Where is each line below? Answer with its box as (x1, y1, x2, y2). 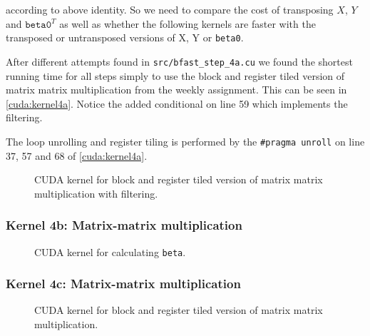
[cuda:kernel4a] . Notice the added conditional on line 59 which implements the (6, 96, 348, 111)
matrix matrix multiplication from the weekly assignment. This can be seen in (6, 82, 347, 97)
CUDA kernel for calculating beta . (34, 244, 186, 259)
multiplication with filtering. (34, 185, 158, 200)
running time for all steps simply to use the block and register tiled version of (6, 68, 345, 83)
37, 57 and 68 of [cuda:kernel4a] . (6, 148, 148, 163)
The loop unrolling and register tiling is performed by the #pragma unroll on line (6, 133, 365, 148)
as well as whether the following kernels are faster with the (59, 16, 316, 31)
